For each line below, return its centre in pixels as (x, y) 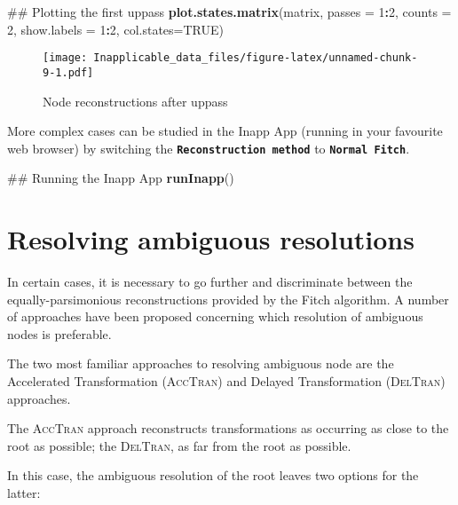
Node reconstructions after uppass (135, 101)
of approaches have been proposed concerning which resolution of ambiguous (215, 316)
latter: (24, 493)
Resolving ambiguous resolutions (211, 239)
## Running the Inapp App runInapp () (121, 178)
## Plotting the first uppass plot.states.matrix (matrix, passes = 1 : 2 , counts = (229, 12)
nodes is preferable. (59, 333)
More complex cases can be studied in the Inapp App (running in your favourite (225, 131)
